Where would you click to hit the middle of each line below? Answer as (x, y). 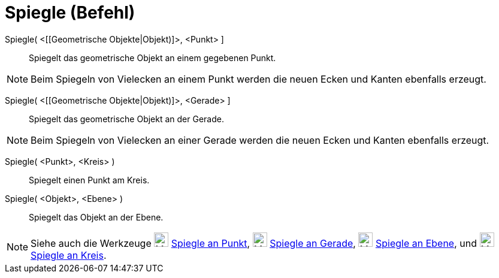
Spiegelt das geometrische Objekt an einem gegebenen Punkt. (152, 58)
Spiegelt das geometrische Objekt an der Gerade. (126, 119)
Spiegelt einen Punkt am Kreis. (89, 180)
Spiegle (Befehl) (70, 13)
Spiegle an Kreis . (69, 255)
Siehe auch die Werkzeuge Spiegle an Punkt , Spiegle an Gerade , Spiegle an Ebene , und (254, 243)
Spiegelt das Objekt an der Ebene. (96, 217)
